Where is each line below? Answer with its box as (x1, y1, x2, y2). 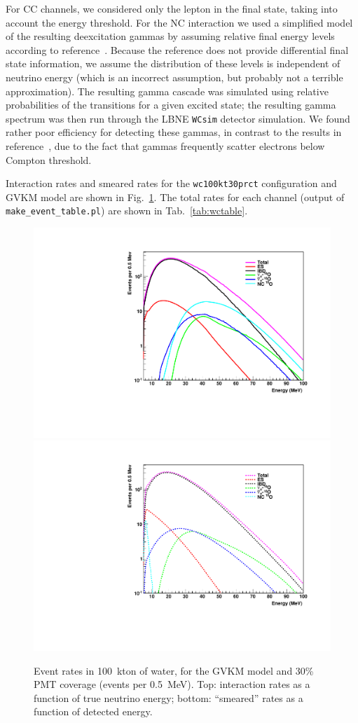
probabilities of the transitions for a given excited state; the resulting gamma (6, 97, 336, 112)
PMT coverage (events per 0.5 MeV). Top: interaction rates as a (34, 677, 310, 691)
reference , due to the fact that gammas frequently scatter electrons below (6, 139, 325, 153)
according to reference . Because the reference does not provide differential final (6, 42, 349, 57)
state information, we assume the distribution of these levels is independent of (6, 56, 340, 71)
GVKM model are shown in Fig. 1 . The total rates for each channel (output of (6, 189, 345, 204)
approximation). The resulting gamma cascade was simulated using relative (6, 83, 329, 98)
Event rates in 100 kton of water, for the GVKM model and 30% (34, 663, 314, 677)
